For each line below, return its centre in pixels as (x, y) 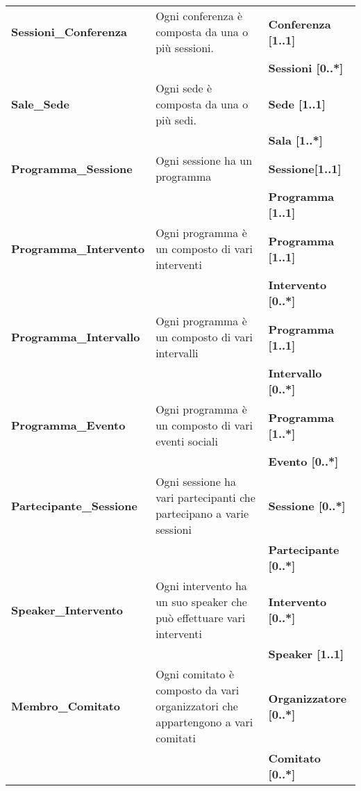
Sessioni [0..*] (306, 68)
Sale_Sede (40, 104)
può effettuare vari (201, 618)
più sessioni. (185, 48)
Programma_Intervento (78, 248)
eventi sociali (187, 441)
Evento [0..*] (303, 461)
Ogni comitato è (195, 674)
